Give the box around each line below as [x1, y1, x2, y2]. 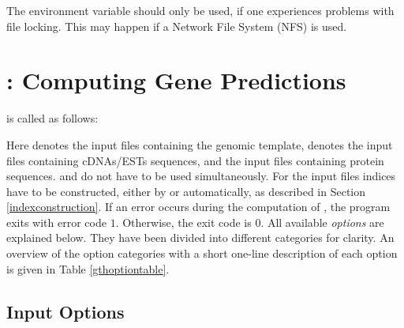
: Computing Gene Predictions [6, 64, 346, 96]
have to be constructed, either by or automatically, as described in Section [6, 183, 365, 199]
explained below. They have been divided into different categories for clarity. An [6, 229, 395, 246]
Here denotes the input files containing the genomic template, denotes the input [6, 136, 393, 153]
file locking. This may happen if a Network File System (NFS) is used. [6, 17, 347, 34]
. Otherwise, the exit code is [115, 213, 252, 230]
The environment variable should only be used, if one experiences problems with [6, 2, 395, 18]
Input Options [6, 299, 125, 323]
